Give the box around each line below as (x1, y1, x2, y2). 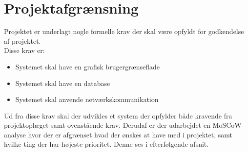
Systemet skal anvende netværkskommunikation (15, 94, 159, 104)
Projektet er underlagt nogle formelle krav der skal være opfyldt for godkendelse (4, 26, 244, 36)
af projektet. (4, 35, 41, 46)
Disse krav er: (4, 45, 45, 55)
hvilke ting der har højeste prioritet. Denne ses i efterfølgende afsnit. (4, 139, 209, 149)
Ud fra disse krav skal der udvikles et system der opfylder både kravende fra (4, 110, 232, 120)
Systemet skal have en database (15, 78, 110, 88)
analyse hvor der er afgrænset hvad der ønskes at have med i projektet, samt (4, 129, 233, 139)
